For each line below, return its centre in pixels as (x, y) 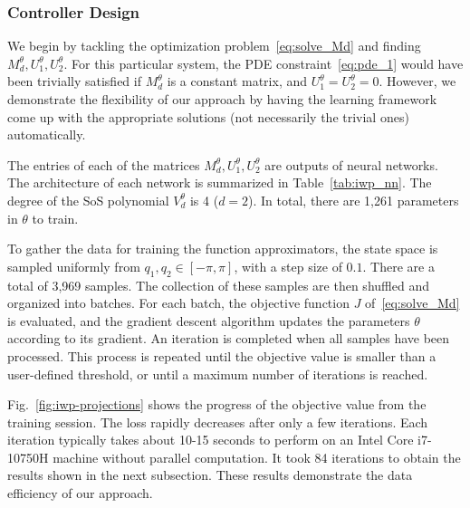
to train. (55, 218)
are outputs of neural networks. (351, 164)
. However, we (417, 81)
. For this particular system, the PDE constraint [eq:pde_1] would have (264, 63)
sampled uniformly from (74, 266)
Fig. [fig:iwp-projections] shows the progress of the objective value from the (217, 404)
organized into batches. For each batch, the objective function (178, 303)
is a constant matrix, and (237, 81)
